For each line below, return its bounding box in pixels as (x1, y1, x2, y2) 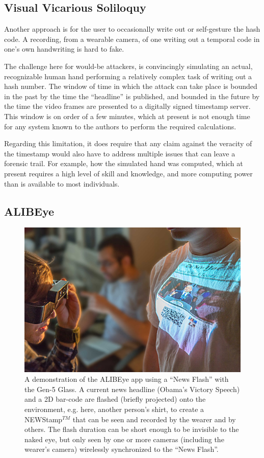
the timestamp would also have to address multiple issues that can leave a (4, 148, 235, 158)
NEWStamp (24, 414, 63, 424)
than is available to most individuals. (4, 178, 120, 189)
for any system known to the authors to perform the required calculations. (4, 121, 236, 131)
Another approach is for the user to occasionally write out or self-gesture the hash (4, 24, 260, 34)
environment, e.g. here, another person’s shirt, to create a (24, 404, 204, 415)
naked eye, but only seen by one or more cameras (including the (24, 433, 224, 444)
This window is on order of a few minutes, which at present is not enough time (4, 110, 250, 121)
